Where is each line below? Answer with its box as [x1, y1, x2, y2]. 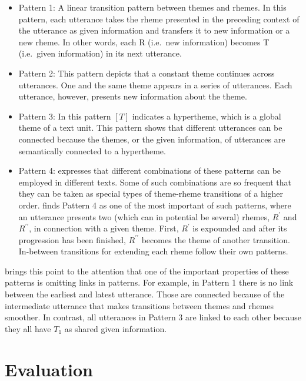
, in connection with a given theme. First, [29, 222, 179, 234]
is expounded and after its [192, 222, 287, 234]
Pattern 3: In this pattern [18, 110, 111, 122]
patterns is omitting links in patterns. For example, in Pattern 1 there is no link [5, 276, 294, 289]
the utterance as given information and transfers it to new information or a [18, 24, 290, 37]
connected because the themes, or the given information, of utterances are [18, 132, 285, 145]
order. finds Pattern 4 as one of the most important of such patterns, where [18, 198, 291, 211]
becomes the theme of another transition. [141, 233, 290, 246]
